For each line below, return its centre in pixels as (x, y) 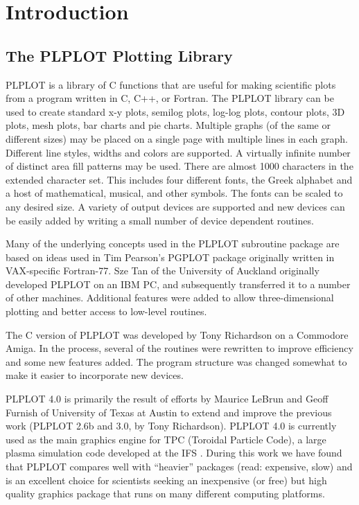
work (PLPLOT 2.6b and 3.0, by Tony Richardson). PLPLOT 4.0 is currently (171, 426)
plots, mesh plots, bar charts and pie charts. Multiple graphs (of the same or (168, 125)
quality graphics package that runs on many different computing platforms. (165, 494)
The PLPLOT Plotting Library (119, 55)
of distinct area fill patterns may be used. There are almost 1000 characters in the (179, 166)
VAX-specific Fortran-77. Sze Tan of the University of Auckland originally (163, 271)
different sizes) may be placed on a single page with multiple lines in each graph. (177, 138)
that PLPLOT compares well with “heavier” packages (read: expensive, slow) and (179, 467)
